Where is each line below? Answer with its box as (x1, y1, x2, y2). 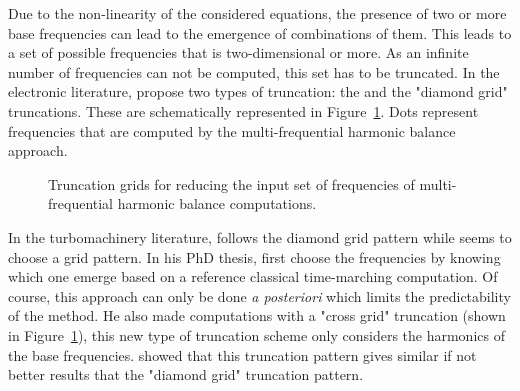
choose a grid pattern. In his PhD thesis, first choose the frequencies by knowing (8, 246, 501, 267)
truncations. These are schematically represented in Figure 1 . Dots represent (8, 100, 479, 121)
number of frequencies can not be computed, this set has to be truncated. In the (8, 61, 500, 82)
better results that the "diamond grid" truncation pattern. (8, 364, 364, 385)
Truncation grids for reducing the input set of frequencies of (48, 173, 415, 194)
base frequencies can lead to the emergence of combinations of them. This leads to (8, 22, 512, 43)
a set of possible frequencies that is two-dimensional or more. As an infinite (8, 42, 469, 63)
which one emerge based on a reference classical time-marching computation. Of (8, 266, 498, 287)
